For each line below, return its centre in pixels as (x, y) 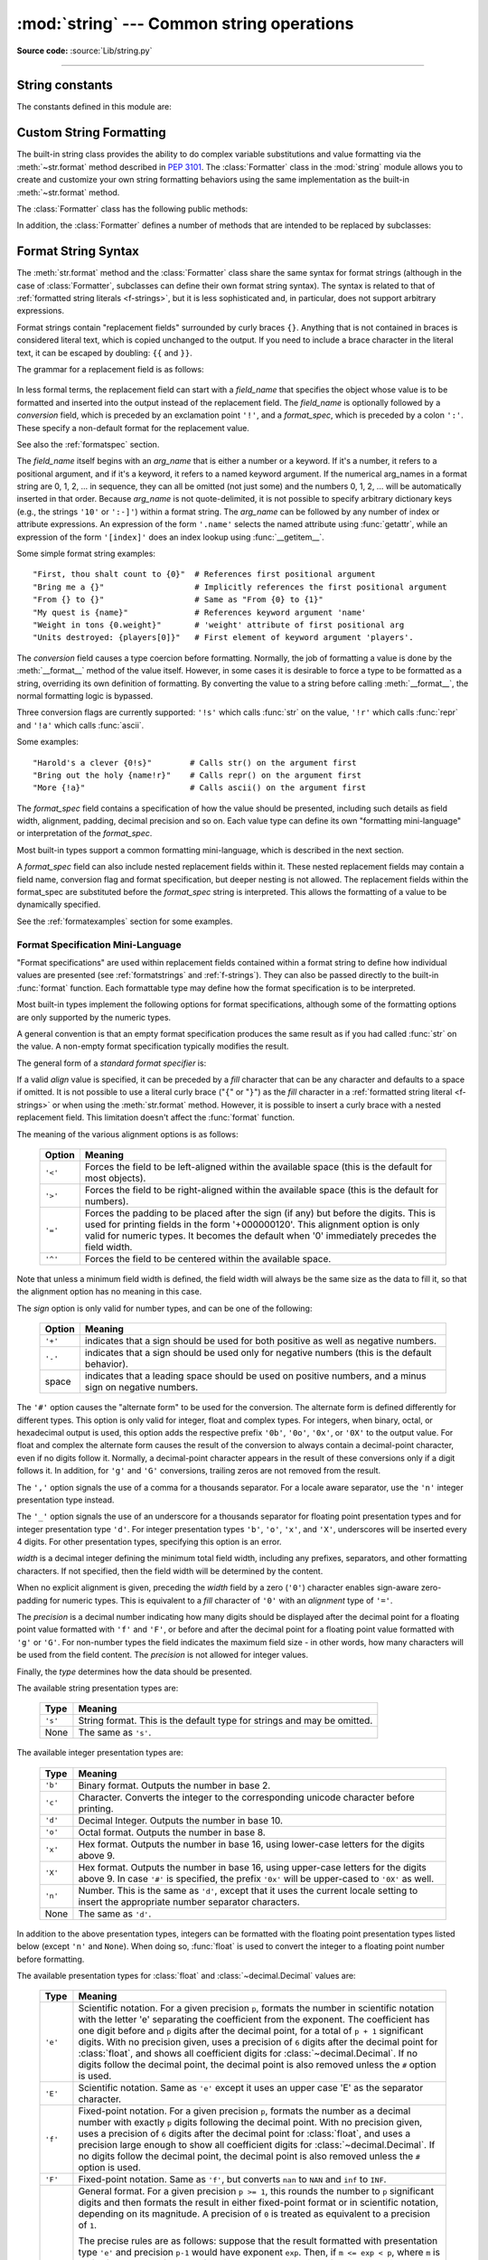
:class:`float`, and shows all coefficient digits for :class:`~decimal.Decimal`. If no (248, 2054)
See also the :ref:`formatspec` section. (88, 444)
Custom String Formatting (91, 132)
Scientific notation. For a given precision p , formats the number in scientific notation (256, 2009)
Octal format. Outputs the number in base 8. (172, 1832)
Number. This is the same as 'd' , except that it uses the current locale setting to (248, 1890)
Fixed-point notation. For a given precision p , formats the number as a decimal (244, 2111)
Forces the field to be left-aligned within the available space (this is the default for (258, 1167)
